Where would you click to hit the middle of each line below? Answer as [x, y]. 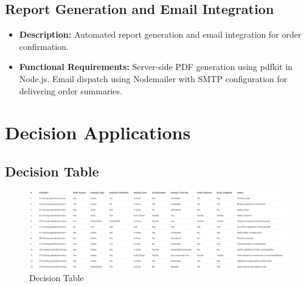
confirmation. [44, 46]
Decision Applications [98, 132]
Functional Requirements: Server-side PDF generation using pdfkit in [156, 67]
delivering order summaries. [71, 90]
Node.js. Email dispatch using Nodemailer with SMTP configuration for [153, 78]
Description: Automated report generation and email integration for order [160, 34]
